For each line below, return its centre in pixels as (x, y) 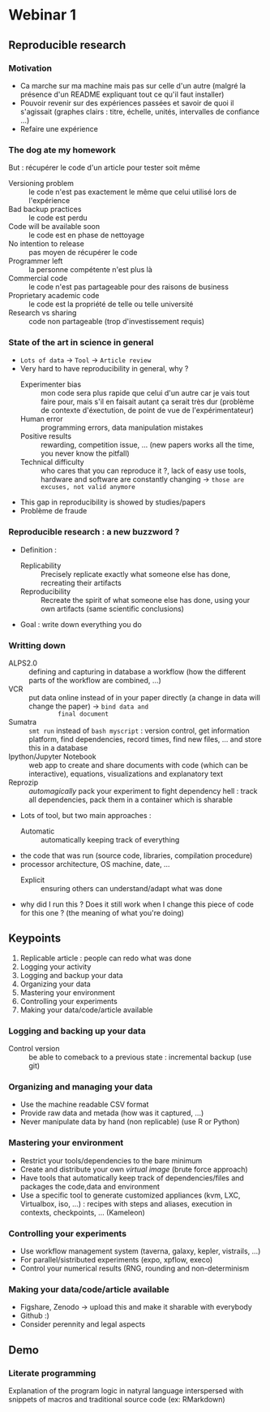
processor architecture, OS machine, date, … (95, 864)
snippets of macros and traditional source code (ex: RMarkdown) (117, 1400)
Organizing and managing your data (81, 1087)
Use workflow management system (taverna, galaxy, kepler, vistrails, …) (140, 1251)
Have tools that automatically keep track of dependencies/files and (132, 1178)
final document (84, 714)
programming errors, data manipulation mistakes (122, 427)
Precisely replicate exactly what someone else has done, (135, 574)
